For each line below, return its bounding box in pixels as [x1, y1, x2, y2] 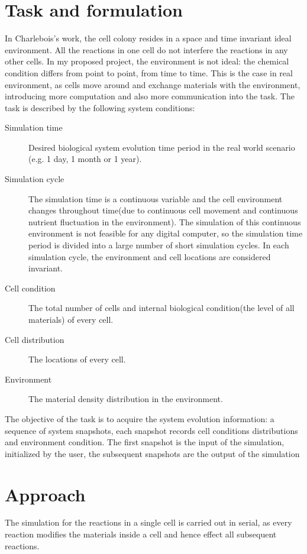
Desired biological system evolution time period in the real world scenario [28, 141, 295, 153]
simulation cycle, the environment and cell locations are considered [28, 250, 271, 263]
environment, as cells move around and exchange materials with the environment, [5, 78, 300, 90]
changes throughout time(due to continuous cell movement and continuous [28, 204, 298, 216]
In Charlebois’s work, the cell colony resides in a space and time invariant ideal [5, 32, 292, 44]
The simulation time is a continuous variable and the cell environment [28, 192, 283, 205]
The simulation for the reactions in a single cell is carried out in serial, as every [5, 516, 292, 529]
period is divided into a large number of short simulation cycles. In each [28, 239, 289, 251]
